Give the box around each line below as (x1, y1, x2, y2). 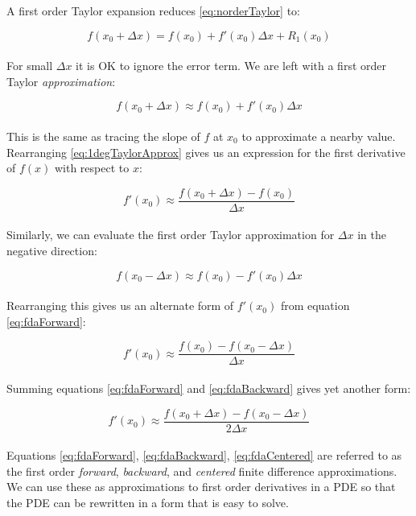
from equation (280, 297, 350, 314)
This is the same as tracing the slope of (6, 127, 200, 144)
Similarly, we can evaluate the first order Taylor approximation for (6, 226, 335, 243)
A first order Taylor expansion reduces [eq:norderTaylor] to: (6, 2, 300, 19)
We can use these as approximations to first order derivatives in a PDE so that (6, 478, 396, 495)
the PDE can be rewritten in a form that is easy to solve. (6, 494, 289, 511)
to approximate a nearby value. (241, 127, 396, 144)
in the (357, 226, 386, 243)
